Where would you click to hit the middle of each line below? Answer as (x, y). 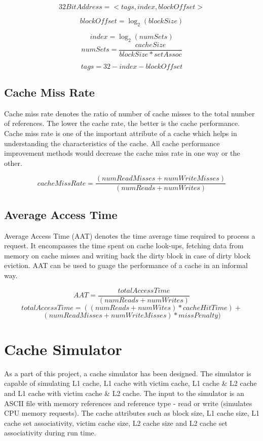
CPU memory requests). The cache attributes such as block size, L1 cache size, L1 (132, 413)
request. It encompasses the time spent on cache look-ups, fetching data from (124, 246)
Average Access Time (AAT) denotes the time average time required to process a (130, 235)
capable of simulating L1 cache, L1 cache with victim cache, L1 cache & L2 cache (130, 383)
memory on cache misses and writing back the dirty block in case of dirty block (127, 255)
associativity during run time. (50, 433)
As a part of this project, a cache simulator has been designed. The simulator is (128, 373)
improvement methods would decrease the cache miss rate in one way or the (122, 153)
